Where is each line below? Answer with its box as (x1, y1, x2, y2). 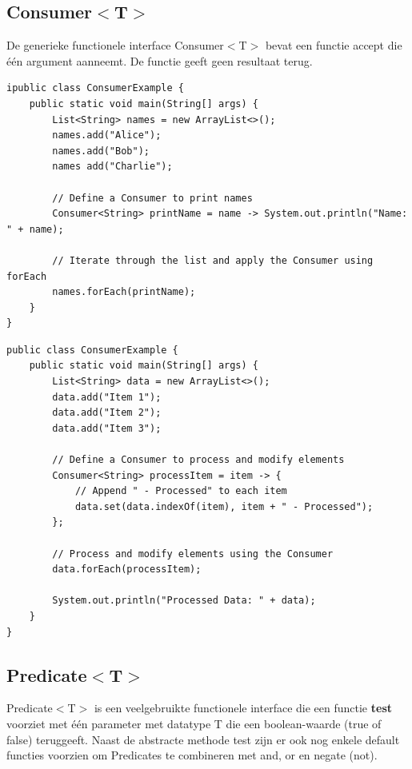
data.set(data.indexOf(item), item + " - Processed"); (74, 500, 374, 512)
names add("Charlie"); (52, 161, 173, 173)
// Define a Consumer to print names (52, 192, 253, 204)
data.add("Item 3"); (52, 422, 162, 434)
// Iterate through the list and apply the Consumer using (52, 254, 374, 266)
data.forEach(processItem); (52, 564, 202, 576)
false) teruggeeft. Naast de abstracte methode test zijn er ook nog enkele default (6, 731, 400, 747)
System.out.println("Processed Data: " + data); (52, 595, 316, 607)
